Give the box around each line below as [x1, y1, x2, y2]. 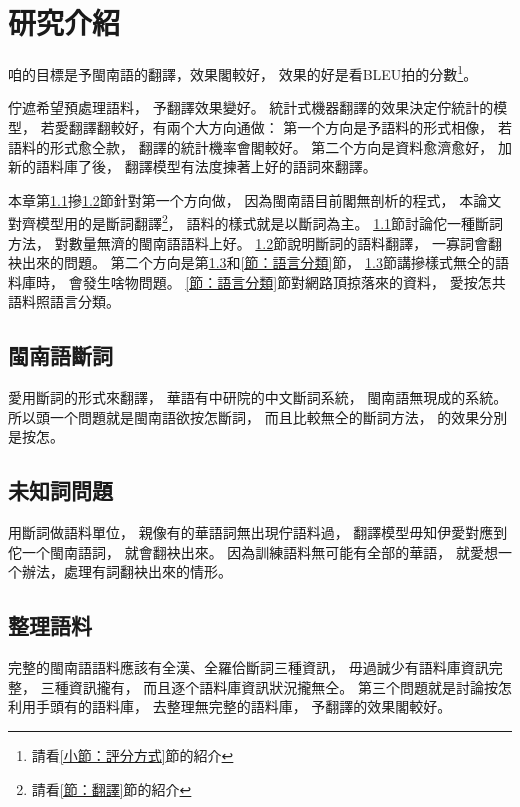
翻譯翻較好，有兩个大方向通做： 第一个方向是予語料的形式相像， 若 [68, 116, 512, 137]
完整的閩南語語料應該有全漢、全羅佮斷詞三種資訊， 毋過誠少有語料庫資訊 [8, 657, 489, 678]
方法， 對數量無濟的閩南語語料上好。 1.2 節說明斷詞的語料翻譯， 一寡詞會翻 [8, 232, 502, 253]
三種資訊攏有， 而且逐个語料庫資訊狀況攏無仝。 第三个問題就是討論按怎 [40, 676, 512, 697]
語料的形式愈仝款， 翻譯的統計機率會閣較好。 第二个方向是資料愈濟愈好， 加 [8, 136, 512, 157]
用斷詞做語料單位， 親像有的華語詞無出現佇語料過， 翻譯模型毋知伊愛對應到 [8, 522, 508, 543]
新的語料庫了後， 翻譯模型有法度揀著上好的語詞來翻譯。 [8, 156, 377, 177]
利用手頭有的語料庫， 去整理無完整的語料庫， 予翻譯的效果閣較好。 [8, 696, 452, 717]
